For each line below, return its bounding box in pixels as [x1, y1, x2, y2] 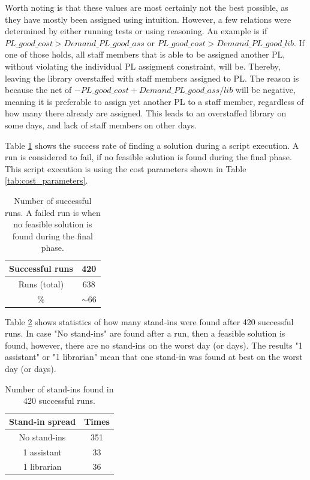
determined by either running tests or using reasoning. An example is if [5, 25, 267, 37]
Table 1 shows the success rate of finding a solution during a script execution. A [5, 139, 299, 151]
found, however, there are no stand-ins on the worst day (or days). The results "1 [5, 338, 303, 351]
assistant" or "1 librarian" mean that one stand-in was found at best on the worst [5, 350, 303, 363]
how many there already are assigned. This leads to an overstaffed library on [5, 107, 287, 119]
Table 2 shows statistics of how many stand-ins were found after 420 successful [5, 315, 294, 328]
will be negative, [235, 83, 296, 96]
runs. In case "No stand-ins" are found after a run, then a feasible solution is [5, 327, 285, 340]
